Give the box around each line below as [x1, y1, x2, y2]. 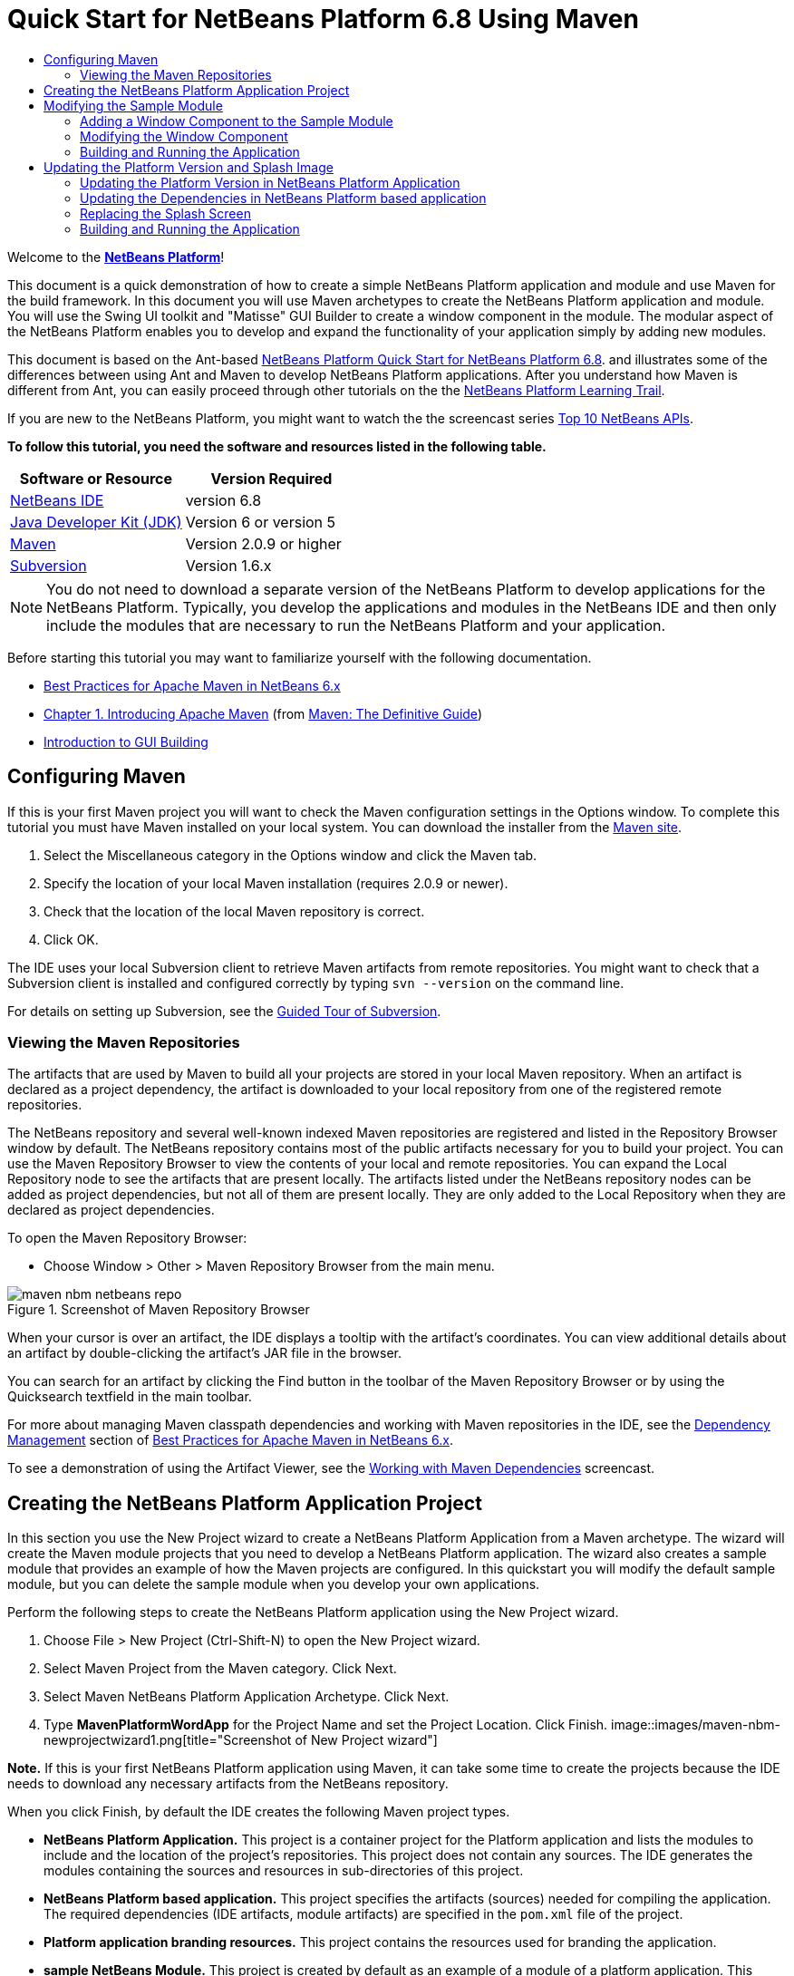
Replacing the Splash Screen [80, 205, 251, 221]
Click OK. [44, 931, 99, 947]
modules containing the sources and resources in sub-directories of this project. [44, 1863, 524, 1879]
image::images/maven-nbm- [611, 1717, 780, 1733]
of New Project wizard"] [295, 1732, 438, 1748]
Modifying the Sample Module [44, 97, 223, 113]
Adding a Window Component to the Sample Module [80, 112, 393, 129]
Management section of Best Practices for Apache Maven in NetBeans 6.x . [7, 1432, 453, 1448]
